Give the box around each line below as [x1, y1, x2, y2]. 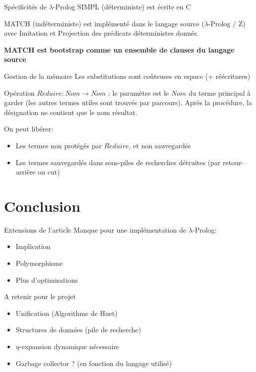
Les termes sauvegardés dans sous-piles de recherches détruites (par [15, 157, 221, 167]
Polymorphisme [15, 258, 63, 268]
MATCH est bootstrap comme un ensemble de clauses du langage [4, 44, 235, 55]
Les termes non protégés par [15, 140, 102, 150]
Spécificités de [4, 1, 47, 11]
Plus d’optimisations [15, 274, 78, 285]
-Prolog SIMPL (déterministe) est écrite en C [53, 1, 191, 11]
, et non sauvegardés [128, 140, 191, 150]
